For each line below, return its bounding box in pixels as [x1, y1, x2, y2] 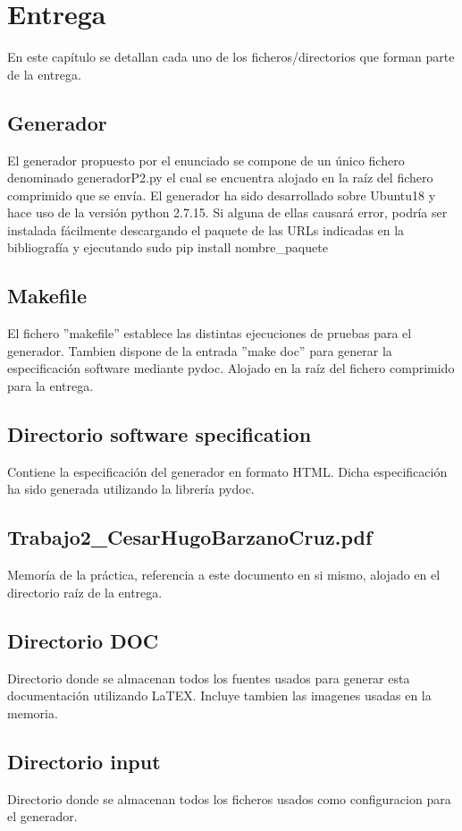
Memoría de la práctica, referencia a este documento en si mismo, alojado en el [7, 565, 441, 584]
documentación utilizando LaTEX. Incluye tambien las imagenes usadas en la [7, 686, 432, 705]
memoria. [7, 703, 58, 722]
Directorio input [7, 747, 161, 775]
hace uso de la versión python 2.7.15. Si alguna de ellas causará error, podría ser [7, 203, 448, 222]
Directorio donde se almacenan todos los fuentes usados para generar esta [7, 668, 410, 687]
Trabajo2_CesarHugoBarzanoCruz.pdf [7, 523, 373, 551]
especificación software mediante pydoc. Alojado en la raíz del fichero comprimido [7, 359, 455, 377]
